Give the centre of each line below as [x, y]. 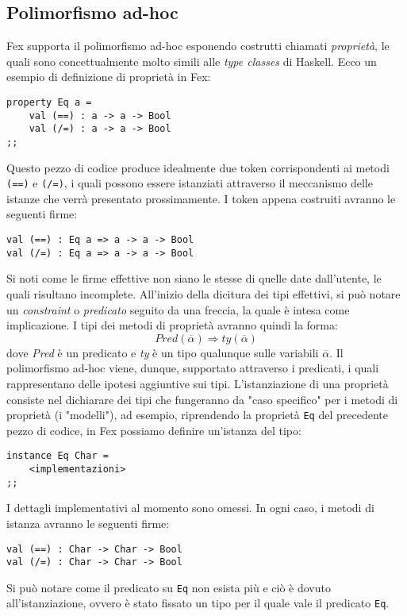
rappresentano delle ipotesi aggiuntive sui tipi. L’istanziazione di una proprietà [198, 383]
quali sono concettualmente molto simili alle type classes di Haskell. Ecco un [192, 61]
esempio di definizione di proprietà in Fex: [109, 77]
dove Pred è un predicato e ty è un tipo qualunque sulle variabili [163, 352]
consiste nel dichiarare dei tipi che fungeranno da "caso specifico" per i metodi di [202, 399]
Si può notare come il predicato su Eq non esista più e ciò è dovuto [169, 587]
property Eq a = [49, 102]
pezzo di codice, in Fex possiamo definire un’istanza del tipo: [154, 430]
